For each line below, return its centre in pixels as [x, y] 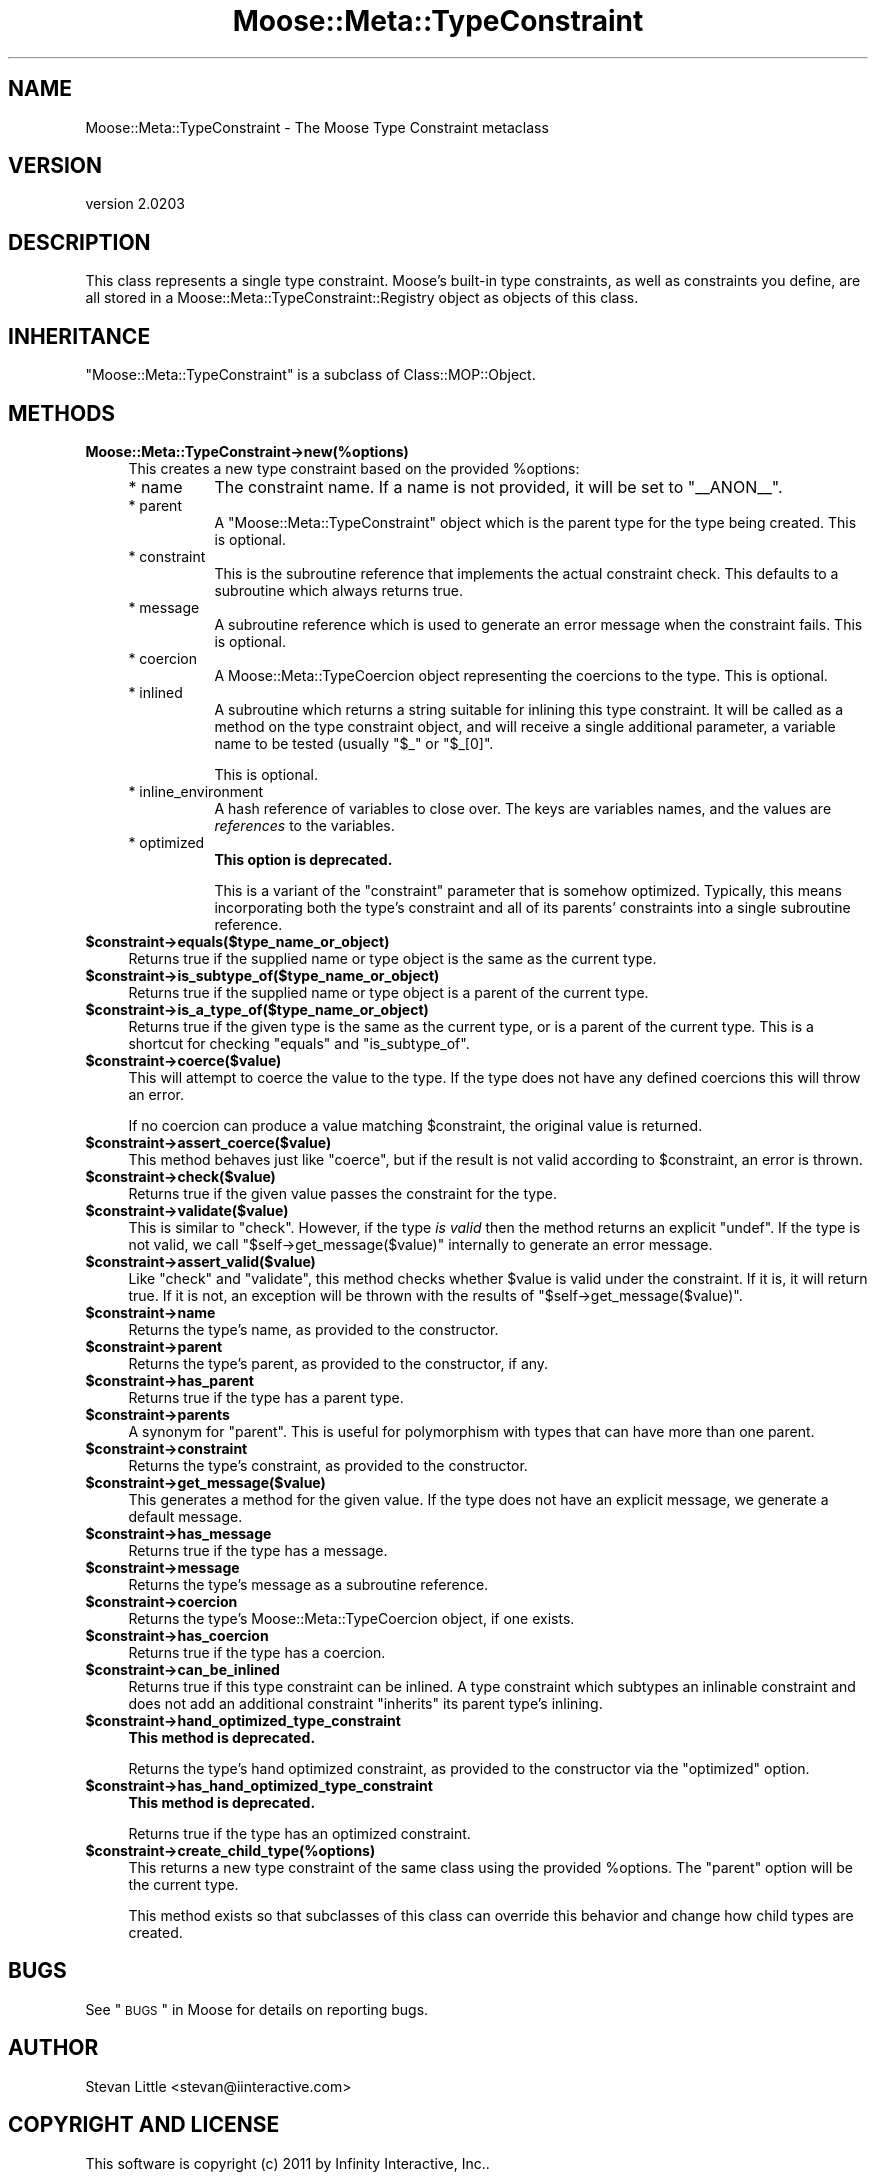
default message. [185, 1516]
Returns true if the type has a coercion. [257, 1652]
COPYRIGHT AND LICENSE [144, 2125]
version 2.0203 [135, 204]
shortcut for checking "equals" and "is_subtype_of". [299, 1043]
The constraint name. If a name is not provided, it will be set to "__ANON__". [498, 486]
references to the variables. [304, 825]
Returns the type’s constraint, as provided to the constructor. [328, 1465]
